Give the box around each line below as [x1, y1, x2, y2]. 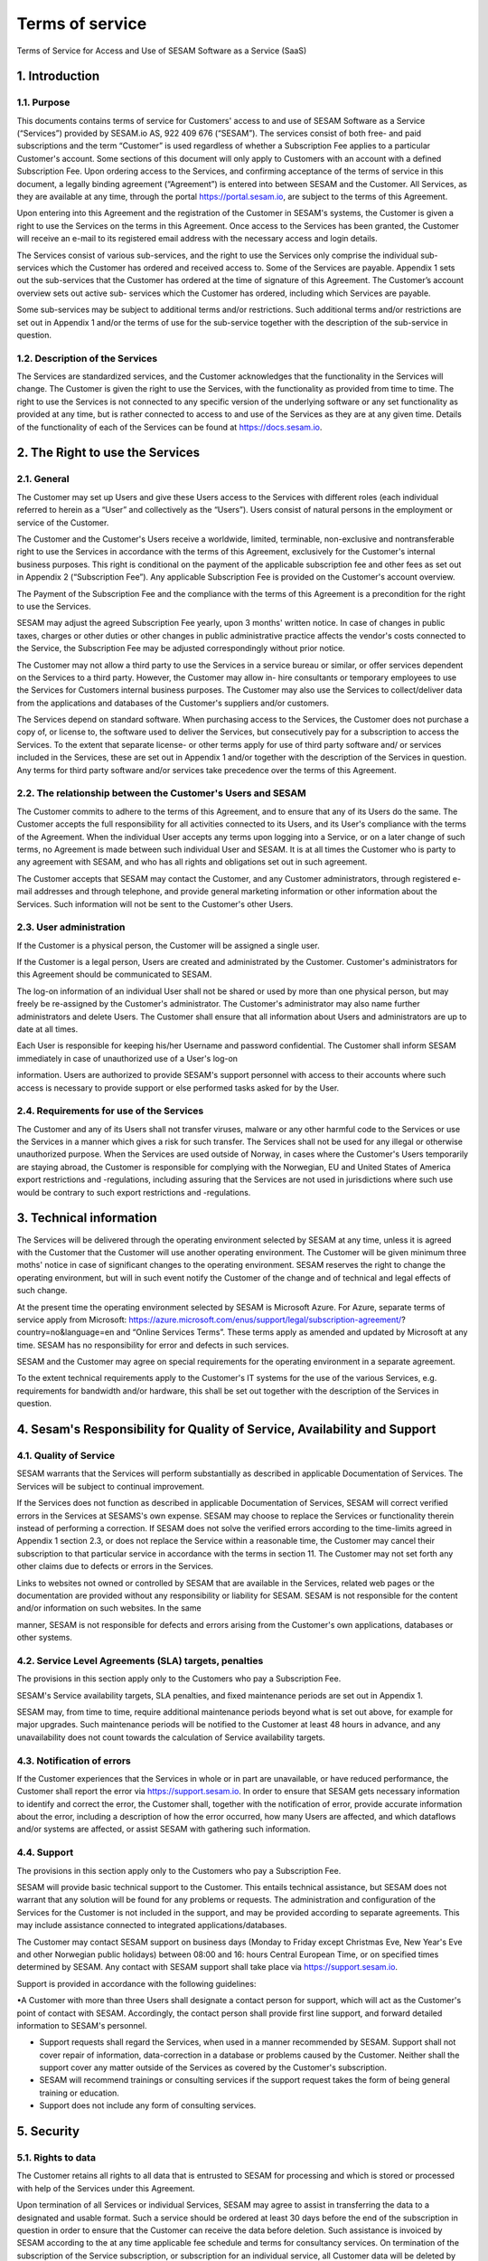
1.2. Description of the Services [16, 352, 158, 364]
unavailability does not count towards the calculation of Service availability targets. [16, 1732, 325, 1743]
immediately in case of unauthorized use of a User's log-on [16, 1053, 239, 1064]
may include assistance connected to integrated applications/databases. [16, 1920, 287, 1931]
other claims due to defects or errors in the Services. [16, 1561, 214, 1572]
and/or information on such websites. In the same [16, 1603, 202, 1613]
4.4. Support [16, 1846, 74, 1859]
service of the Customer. [16, 516, 109, 528]
